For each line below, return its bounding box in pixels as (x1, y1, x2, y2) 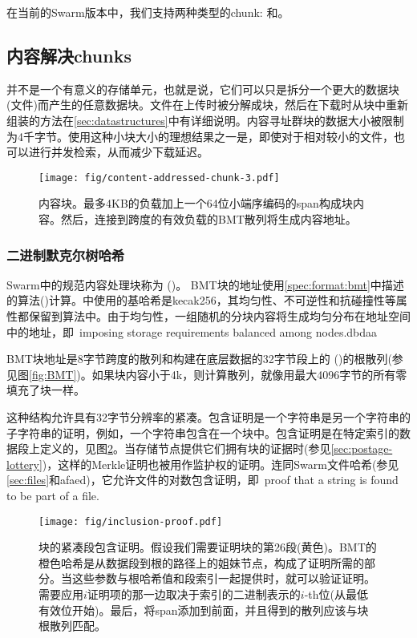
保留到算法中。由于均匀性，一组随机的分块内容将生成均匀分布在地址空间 (28, 308, 411, 325)
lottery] (6, 455, 43, 472)
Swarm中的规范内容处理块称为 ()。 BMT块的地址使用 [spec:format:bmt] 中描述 (6, 276, 404, 293)
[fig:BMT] (29, 365, 77, 382)
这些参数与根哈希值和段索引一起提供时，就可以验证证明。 (71, 570, 375, 587)
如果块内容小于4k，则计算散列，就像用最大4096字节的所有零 (91, 365, 407, 382)
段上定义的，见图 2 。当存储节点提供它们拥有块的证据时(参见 (17, 440, 331, 457)
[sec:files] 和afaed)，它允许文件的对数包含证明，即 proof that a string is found (6, 471, 399, 488)
